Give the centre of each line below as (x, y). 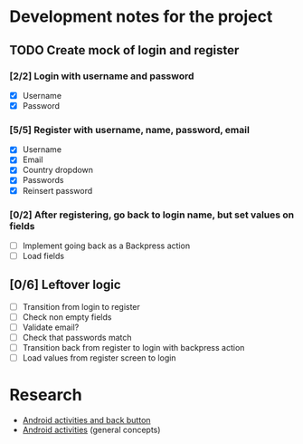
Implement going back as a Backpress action (106, 246)
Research (46, 395)
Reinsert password (57, 190)
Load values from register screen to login (99, 358)
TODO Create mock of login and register (124, 50)
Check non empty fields (67, 317)
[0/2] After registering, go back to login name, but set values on (152, 215)
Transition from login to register (81, 306)
